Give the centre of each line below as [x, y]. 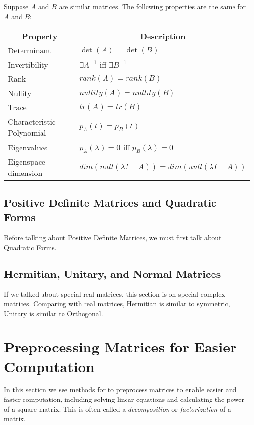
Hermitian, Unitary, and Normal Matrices [113, 273]
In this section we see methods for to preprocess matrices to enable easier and [120, 389]
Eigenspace [27, 162]
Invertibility [28, 65]
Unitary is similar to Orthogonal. [53, 313]
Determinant [30, 50]
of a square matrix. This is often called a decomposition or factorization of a [117, 409]
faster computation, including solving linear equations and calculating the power [124, 399]
